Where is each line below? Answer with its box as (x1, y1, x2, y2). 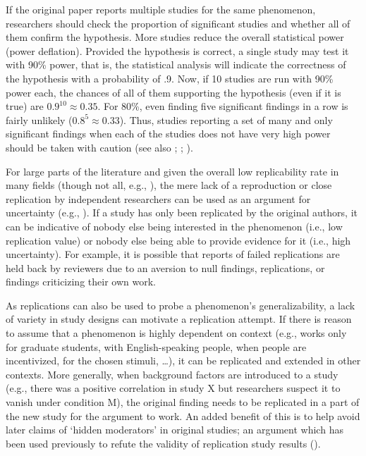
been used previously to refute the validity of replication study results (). (6, 436, 321, 450)
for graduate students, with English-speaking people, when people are (6, 339, 307, 354)
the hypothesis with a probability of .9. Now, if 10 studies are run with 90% (6, 70, 334, 85)
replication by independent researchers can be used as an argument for (6, 191, 311, 206)
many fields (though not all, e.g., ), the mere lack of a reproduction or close (6, 178, 332, 192)
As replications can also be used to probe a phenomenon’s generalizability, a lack (6, 297, 355, 312)
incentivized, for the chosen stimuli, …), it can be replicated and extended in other (6, 353, 361, 368)
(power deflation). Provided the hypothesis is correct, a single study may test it (6, 43, 349, 58)
